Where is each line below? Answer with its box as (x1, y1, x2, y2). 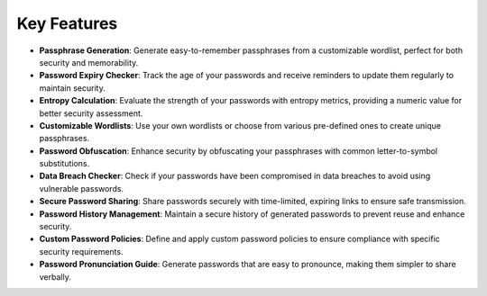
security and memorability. (39, 57, 139, 67)
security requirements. (39, 246, 124, 256)
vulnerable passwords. (39, 183, 124, 193)
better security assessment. (39, 108, 143, 119)
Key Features (16, 13, 118, 33)
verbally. (39, 271, 71, 283)
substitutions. (39, 158, 90, 169)
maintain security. (39, 82, 106, 94)
